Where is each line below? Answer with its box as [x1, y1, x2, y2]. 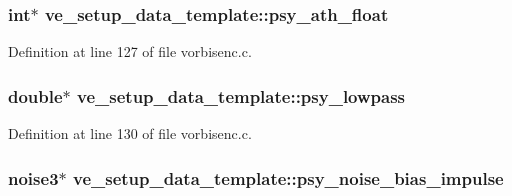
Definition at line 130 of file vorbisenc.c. [8, 123, 252, 144]
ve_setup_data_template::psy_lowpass [77, 83, 406, 108]
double [8, 83, 63, 108]
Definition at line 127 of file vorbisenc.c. [8, 41, 252, 62]
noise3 [8, 165, 59, 190]
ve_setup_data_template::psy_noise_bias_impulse [73, 165, 504, 190]
